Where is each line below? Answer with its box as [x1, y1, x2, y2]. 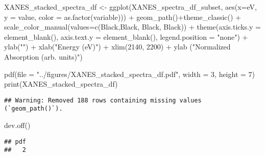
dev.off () [4, 120, 31, 131]
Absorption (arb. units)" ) [4, 51, 83, 62]
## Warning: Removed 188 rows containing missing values [4, 96, 202, 104]
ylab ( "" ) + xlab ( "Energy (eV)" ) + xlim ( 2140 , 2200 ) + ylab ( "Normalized [4, 41, 231, 52]
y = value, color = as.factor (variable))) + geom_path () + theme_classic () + [4, 11, 242, 22]
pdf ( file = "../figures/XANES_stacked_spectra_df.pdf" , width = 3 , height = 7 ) [4, 68, 255, 79]
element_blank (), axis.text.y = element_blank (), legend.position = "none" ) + [4, 31, 248, 42]
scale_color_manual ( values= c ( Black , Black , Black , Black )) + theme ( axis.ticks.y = [4, 21, 261, 32]
